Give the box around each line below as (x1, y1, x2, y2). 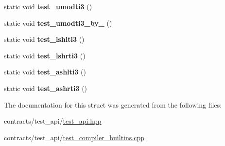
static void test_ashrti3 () (4, 83, 87, 93)
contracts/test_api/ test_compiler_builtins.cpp (4, 132, 144, 142)
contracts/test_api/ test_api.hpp (4, 116, 102, 126)
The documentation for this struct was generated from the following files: (4, 99, 222, 109)
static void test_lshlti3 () (4, 34, 85, 44)
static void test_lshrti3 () (4, 50, 86, 60)
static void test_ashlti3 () (4, 67, 86, 77)
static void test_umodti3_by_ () (4, 18, 112, 28)
